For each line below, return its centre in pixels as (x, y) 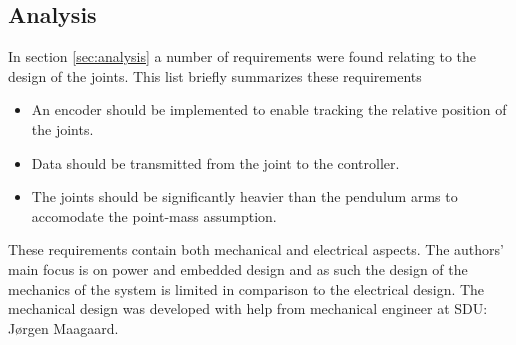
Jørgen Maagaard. (63, 327)
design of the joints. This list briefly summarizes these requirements (215, 75)
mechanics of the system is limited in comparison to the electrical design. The (246, 288)
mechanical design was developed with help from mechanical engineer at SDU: (248, 308)
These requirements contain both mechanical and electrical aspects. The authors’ (256, 249)
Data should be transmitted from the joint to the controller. (215, 162)
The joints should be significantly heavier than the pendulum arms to (244, 196)
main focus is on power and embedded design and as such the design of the (238, 268)
